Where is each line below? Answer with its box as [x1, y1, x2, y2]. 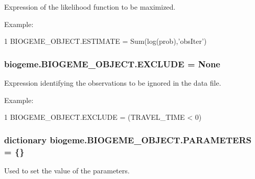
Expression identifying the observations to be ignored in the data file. [4, 78, 221, 88]
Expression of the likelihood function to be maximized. [4, 2, 176, 12]
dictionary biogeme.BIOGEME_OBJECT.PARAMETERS [4, 133, 251, 146]
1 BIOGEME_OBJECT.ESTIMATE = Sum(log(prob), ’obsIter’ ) [4, 36, 207, 46]
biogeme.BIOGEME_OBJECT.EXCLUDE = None [4, 57, 220, 70]
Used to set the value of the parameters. [4, 165, 130, 175]
